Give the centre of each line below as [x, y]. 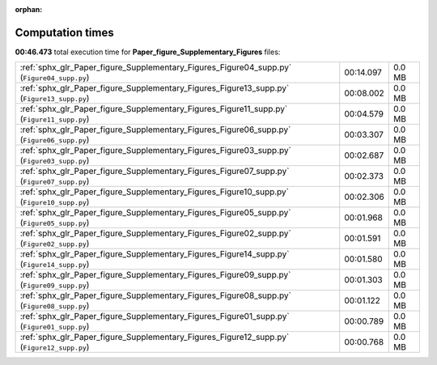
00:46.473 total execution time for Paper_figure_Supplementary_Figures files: [148, 52]
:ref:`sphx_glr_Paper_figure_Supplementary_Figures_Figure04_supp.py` [156, 67]
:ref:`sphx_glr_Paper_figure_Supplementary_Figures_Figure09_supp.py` [155, 275]
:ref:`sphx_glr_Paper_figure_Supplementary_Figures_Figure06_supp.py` [155, 129]
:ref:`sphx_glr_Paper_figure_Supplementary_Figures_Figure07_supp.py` [155, 172]
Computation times [64, 32]
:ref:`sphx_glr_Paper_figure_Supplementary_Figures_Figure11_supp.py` [154, 109]
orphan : [29, 9]
